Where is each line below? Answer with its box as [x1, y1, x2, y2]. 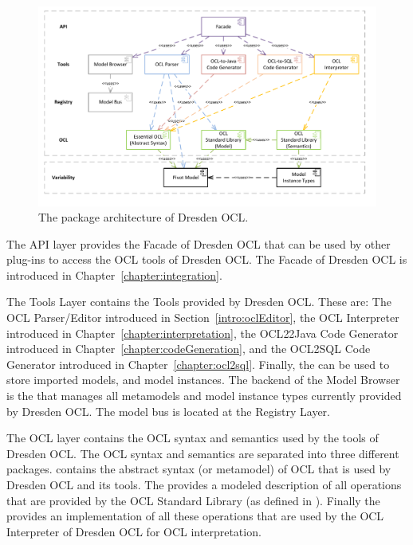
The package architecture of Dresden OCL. [38, 209, 249, 225]
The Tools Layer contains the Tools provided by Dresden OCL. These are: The [6, 293, 391, 310]
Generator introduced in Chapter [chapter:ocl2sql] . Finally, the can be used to [6, 355, 390, 372]
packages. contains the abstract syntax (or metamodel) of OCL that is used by [6, 461, 391, 477]
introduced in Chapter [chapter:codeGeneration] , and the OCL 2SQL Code [6, 340, 371, 357]
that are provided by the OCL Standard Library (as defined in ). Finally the [6, 492, 380, 508]
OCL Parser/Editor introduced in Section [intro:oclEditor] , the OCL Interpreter [6, 309, 399, 326]
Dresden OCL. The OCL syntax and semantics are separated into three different [6, 445, 399, 461]
